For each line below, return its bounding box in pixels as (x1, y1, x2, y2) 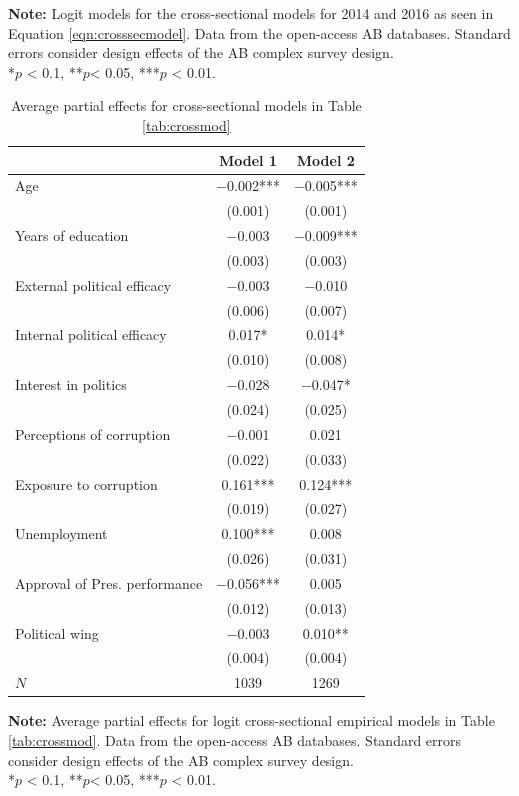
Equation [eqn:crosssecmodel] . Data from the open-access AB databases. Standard (8, 22, 511, 43)
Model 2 (296, 149, 355, 170)
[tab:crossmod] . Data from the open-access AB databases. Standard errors (8, 729, 462, 750)
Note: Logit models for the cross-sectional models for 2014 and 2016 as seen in (8, 3, 494, 23)
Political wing (15, 622, 99, 643)
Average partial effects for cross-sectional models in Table (10, 95, 362, 116)
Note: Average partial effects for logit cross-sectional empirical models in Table (8, 710, 495, 731)
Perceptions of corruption (15, 423, 171, 444)
